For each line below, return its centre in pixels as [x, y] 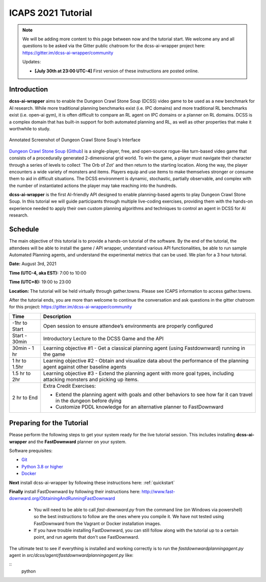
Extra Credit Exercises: [69, 386]
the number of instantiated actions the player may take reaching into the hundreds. [93, 185]
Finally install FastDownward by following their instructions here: [75, 491]
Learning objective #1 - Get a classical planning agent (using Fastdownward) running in [144, 348]
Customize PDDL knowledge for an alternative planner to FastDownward [139, 407]
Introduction [29, 89]
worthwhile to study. [30, 128]
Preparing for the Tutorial [49, 423]
